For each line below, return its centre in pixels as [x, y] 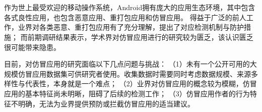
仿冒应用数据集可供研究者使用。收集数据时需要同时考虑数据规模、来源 [134, 73]
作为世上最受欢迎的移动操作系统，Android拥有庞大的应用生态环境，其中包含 [130, 7]
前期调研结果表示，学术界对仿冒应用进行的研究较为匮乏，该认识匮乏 [140, 37]
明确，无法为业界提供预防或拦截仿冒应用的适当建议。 [106, 103]
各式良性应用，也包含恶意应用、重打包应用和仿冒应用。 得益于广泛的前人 [125, 17]
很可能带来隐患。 [32, 47]
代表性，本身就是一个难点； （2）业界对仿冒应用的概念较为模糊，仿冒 [141, 83]
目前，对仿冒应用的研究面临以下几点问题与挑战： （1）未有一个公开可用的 [127, 64]
